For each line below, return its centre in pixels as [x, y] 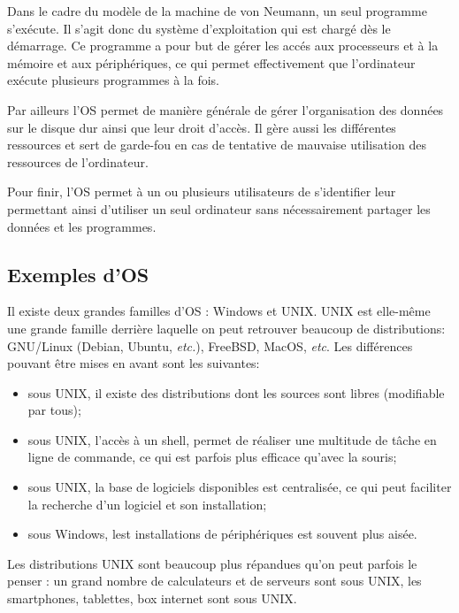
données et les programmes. [82, 226]
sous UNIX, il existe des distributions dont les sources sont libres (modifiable [236, 392]
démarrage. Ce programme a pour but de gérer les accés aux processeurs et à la [223, 46]
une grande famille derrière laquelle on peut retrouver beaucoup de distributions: [226, 328]
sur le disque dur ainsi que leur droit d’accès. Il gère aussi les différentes [202, 127]
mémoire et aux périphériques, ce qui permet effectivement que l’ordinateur [211, 62]
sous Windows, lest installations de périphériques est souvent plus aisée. [222, 534]
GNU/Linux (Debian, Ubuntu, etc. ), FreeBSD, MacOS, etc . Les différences [210, 345]
